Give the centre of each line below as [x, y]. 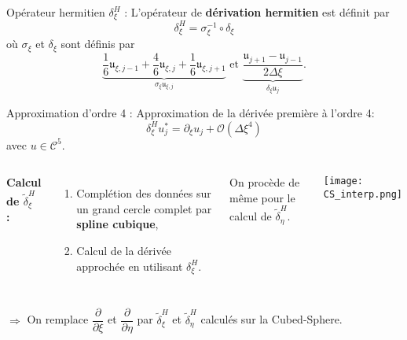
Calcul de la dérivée [124, 250]
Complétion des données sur [144, 193]
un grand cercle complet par [144, 208]
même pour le [262, 197]
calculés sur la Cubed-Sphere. [271, 319]
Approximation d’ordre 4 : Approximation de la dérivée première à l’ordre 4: [191, 113]
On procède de [265, 182]
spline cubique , [117, 224]
